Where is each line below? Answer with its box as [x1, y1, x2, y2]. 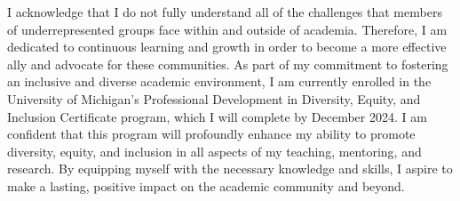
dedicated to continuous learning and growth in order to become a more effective [7, 37, 447, 56]
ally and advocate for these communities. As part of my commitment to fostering [7, 54, 448, 73]
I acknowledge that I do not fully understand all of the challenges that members [7, 3, 442, 20]
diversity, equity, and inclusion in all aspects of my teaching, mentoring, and [7, 141, 422, 160]
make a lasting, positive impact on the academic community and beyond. [7, 176, 405, 195]
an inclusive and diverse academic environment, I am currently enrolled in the [7, 72, 432, 91]
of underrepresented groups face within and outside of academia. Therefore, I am [7, 20, 448, 38]
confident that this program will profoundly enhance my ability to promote [7, 125, 416, 143]
